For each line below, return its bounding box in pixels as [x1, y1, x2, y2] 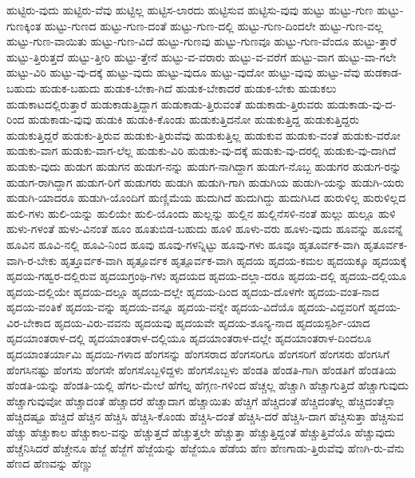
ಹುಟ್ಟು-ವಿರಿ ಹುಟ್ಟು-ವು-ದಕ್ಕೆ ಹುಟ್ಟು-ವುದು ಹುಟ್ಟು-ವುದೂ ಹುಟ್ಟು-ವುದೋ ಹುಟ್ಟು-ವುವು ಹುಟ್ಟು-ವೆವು [6, 64, 361, 81]
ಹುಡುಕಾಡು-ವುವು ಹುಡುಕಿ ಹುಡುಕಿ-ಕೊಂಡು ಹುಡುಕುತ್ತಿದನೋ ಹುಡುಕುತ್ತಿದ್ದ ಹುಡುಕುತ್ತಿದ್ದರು [28, 111, 359, 128]
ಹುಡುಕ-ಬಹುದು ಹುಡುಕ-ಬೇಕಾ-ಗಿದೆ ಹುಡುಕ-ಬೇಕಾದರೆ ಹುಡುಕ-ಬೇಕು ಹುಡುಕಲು [39, 79, 337, 96]
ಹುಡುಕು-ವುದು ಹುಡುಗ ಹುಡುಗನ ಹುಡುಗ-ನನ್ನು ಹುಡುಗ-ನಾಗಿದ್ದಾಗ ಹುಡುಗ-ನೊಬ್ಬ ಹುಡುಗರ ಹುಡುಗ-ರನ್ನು [6, 157, 402, 174]
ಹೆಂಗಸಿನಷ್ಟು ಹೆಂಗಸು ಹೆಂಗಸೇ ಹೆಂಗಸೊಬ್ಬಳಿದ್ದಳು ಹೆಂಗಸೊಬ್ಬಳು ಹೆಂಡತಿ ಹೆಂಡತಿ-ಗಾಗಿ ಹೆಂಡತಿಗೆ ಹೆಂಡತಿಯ [6, 361, 397, 377]
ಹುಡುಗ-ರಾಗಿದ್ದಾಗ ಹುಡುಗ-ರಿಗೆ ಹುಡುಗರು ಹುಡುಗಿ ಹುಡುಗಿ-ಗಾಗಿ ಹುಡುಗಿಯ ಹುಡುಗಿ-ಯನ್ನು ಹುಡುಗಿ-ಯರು [6, 173, 405, 190]
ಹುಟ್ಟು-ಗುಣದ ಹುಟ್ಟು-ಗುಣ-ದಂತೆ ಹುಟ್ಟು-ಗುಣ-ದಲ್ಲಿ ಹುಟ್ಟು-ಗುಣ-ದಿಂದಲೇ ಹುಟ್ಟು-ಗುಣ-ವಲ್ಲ [45, 17, 383, 34]
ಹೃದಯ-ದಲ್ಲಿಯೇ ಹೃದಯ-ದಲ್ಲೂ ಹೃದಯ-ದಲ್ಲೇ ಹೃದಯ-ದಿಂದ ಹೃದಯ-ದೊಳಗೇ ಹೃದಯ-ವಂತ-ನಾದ [6, 282, 379, 299]
